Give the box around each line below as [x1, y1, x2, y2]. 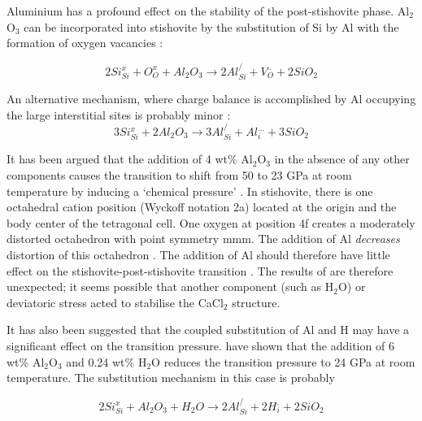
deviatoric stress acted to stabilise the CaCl [7, 293, 224, 310]
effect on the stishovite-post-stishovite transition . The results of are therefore [7, 262, 394, 279]
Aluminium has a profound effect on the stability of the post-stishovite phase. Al [7, 2, 410, 19]
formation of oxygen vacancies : [7, 34, 163, 51]
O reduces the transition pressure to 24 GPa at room [151, 353, 415, 370]
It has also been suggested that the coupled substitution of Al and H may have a [7, 321, 410, 338]
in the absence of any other [274, 150, 410, 167]
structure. [232, 293, 281, 310]
